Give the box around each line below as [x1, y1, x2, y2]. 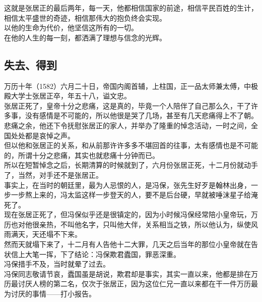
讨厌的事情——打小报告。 [11, 288, 96, 299]
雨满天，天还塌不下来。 [4, 229, 82, 239]
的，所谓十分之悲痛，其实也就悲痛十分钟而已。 [4, 149, 159, 160]
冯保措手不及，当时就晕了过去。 [4, 259, 110, 269]
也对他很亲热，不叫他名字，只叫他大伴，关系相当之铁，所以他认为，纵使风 [11, 219, 258, 229]
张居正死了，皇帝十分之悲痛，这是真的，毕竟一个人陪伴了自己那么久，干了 [4, 100, 251, 111]
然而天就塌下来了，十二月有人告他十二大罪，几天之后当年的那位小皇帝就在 [4, 239, 251, 249]
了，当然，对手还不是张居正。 [4, 169, 103, 180]
